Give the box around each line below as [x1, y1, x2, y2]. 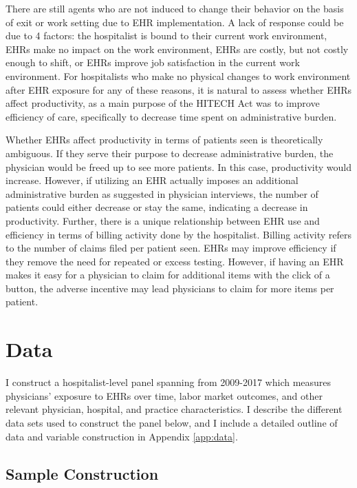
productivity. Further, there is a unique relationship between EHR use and [6, 213, 320, 227]
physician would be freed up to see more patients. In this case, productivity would [6, 159, 351, 174]
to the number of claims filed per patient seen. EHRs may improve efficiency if [6, 241, 336, 255]
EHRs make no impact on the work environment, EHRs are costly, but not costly [6, 41, 349, 56]
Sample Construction [6, 462, 159, 484]
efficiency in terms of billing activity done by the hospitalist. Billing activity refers [6, 227, 352, 241]
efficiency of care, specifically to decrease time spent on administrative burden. [6, 109, 337, 123]
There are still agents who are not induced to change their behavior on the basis [6, 1, 344, 15]
